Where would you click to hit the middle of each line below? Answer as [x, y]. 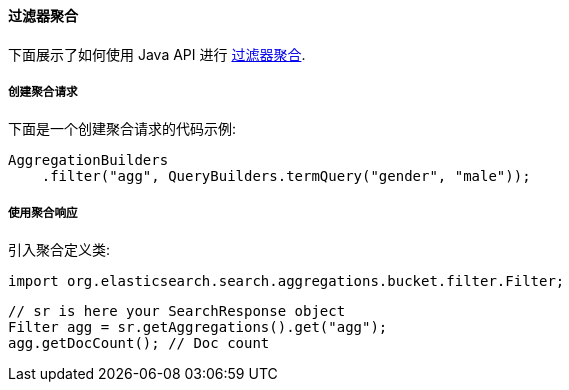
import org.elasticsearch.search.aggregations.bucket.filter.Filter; [286, 281]
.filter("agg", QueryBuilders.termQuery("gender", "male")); [286, 176]
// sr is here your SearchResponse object [177, 311]
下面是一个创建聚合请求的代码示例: [122, 129]
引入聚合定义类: [59, 250]
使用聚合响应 [43, 212]
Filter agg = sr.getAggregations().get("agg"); [198, 327]
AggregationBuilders [88, 160]
